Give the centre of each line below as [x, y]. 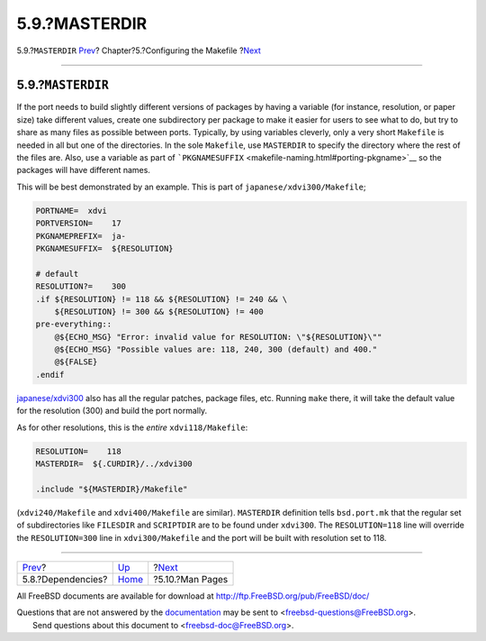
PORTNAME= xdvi [72, 211]
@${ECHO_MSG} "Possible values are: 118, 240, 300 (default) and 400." [216, 350]
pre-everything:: [74, 324]
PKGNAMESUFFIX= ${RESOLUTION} [105, 248]
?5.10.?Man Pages [191, 579]
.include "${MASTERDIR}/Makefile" [112, 489]
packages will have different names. [83, 170]
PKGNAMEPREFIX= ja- [81, 236]
